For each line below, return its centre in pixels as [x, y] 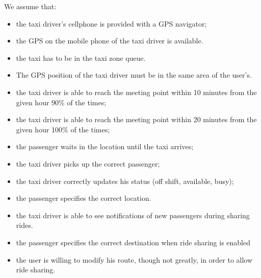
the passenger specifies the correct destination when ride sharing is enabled [133, 242]
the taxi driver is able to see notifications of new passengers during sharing [133, 215]
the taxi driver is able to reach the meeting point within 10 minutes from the [136, 92]
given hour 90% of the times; [61, 102]
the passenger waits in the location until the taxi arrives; [105, 146]
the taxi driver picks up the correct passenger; [88, 163]
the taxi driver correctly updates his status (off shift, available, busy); [125, 181]
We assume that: [30, 6]
